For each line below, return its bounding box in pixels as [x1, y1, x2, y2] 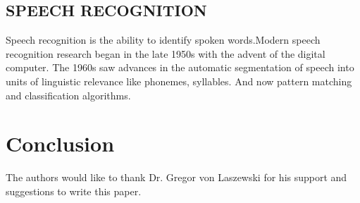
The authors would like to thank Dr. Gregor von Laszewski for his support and [6, 170, 347, 185]
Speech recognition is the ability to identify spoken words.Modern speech [6, 32, 321, 47]
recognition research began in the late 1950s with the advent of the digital [6, 46, 325, 61]
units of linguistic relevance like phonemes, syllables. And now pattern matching [6, 73, 352, 88]
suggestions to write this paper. [6, 183, 142, 198]
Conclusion [6, 129, 115, 158]
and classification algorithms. [6, 87, 131, 102]
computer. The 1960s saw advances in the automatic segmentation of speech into [6, 60, 354, 75]
